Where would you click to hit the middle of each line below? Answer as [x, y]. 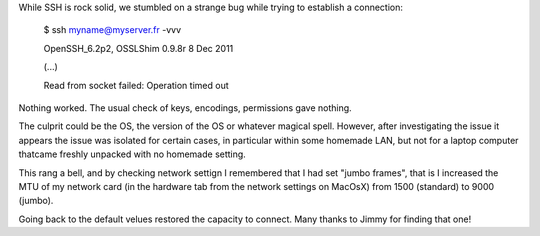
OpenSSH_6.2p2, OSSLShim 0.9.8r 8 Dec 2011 [138, 48]
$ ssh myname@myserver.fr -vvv [112, 30]
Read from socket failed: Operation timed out [136, 85]
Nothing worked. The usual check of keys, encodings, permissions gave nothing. [185, 107]
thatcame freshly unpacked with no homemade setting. [132, 154]
